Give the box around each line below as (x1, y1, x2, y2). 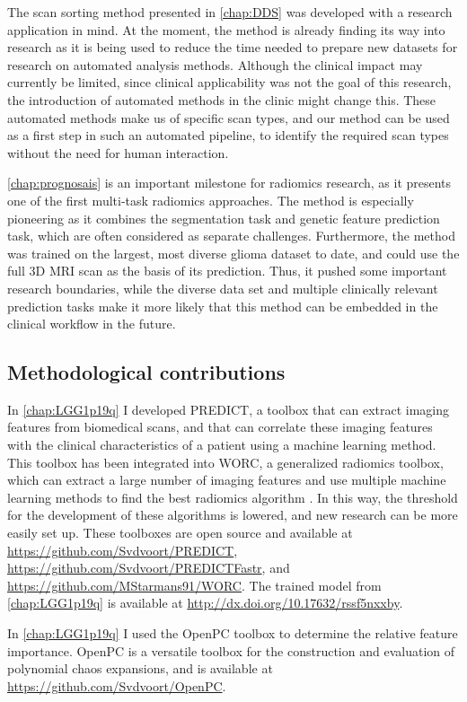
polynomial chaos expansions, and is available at (7, 659, 273, 678)
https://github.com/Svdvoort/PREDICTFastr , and (7, 558, 290, 577)
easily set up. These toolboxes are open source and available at (7, 523, 353, 542)
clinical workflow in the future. (7, 314, 176, 333)
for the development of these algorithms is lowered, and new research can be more (7, 505, 458, 524)
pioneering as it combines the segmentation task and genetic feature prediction (7, 208, 440, 227)
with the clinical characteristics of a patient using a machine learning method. (7, 435, 436, 454)
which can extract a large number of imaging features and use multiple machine (7, 470, 446, 489)
